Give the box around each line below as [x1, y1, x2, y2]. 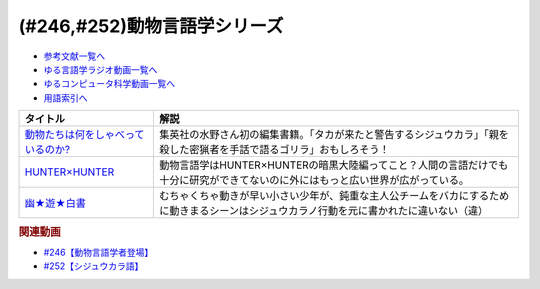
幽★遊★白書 [24, 196, 87, 210]
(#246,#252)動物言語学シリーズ [18, 15, 284, 37]
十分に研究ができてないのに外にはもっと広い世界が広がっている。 [159, 173, 470, 187]
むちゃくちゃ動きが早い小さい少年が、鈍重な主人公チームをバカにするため [159, 189, 510, 203]
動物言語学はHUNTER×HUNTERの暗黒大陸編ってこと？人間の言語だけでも [159, 158, 509, 172]
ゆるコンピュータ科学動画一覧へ [43, 78, 175, 90]
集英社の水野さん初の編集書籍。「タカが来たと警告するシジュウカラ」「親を [159, 128, 509, 142]
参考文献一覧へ [43, 50, 105, 62]
